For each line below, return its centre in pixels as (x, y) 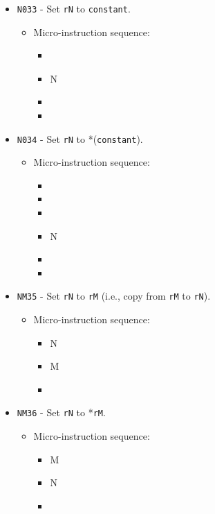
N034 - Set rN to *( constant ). (80, 138)
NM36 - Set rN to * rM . (61, 412)
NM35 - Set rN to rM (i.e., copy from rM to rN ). (114, 296)
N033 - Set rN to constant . (74, 8)
